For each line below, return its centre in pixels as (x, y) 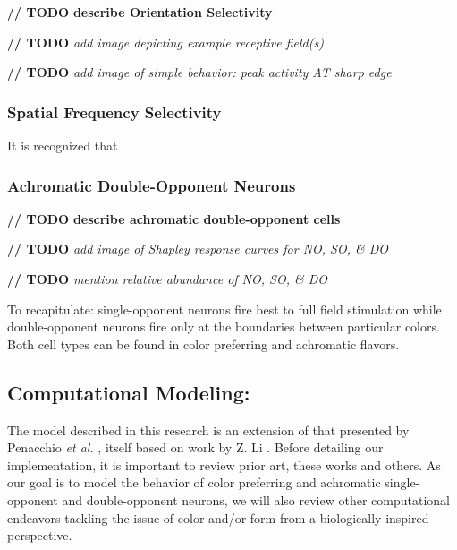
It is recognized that (63, 145)
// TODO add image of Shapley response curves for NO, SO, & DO (198, 249)
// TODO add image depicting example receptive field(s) (165, 42)
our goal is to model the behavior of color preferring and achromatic (194, 482)
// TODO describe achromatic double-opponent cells (174, 218)
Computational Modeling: (129, 392)
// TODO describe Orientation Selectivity (140, 12)
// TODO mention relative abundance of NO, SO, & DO (168, 279)
